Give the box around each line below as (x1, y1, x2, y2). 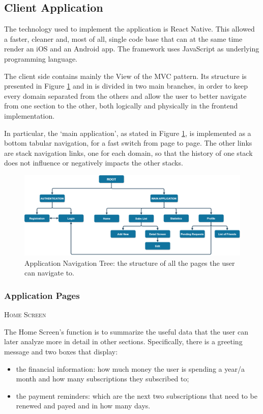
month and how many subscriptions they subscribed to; (16, 373, 189, 384)
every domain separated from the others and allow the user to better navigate (4, 90, 247, 101)
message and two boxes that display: (4, 346, 118, 357)
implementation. (4, 110, 55, 121)
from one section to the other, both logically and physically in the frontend (4, 100, 238, 111)
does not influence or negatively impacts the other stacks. (4, 157, 183, 168)
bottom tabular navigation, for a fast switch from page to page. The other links (4, 137, 252, 148)
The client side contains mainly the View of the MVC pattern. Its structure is (4, 70, 247, 81)
